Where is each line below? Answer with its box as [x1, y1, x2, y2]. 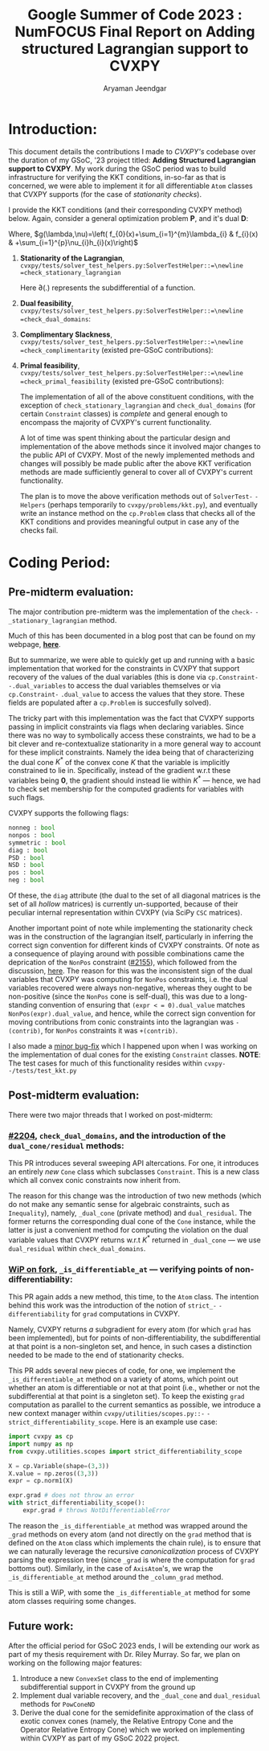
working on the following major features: [8, 1658, 142, 1667]
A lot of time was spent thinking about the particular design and [19, 432, 230, 443]
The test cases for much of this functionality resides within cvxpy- [8, 1058, 226, 1068]
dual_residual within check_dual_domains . [8, 1243, 146, 1253]
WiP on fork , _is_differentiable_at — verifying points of [8, 1263, 234, 1274]
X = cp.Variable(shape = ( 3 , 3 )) [8, 1462, 110, 1470]
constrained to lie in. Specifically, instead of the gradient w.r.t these [8, 766, 231, 775]
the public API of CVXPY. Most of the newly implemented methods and [19, 450, 255, 460]
